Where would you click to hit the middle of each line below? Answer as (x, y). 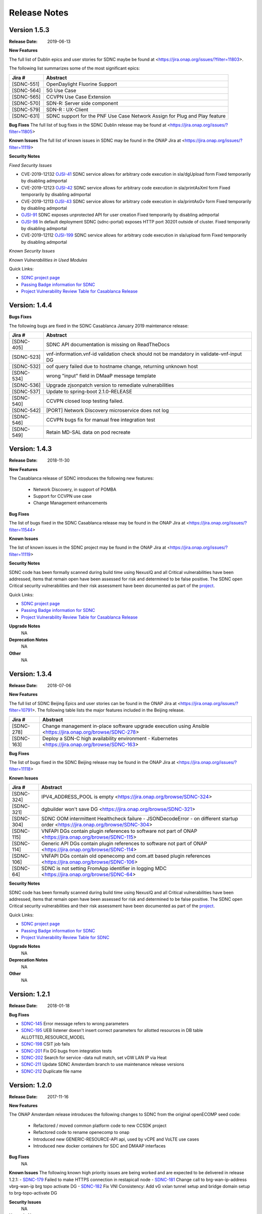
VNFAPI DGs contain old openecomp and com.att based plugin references (126, 856)
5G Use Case (61, 90)
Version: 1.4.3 (30, 449)
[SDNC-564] (26, 90)
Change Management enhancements (70, 503)
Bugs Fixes (20, 317)
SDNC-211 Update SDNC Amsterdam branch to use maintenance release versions (103, 1064)
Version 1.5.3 (29, 30)
